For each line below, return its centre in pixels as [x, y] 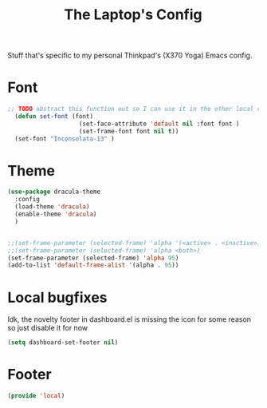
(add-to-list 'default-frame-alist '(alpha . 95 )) [93, 265]
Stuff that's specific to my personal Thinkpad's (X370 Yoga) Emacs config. [130, 55]
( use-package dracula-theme [54, 192]
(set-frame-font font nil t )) [129, 131]
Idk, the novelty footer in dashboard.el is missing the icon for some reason [130, 319]
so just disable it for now [48, 328]
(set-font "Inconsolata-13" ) [65, 139]
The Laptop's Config [133, 15]
